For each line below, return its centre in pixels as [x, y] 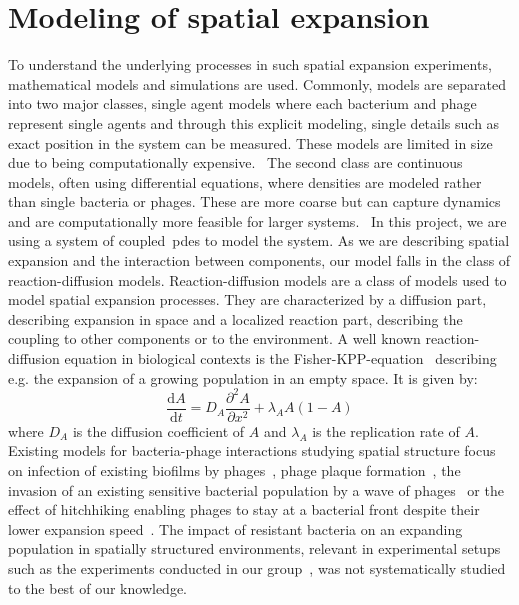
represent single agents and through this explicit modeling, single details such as [254, 122]
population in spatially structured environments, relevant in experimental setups [254, 548]
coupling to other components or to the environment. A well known [214, 338]
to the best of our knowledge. [98, 587]
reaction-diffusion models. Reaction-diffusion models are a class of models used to [257, 279]
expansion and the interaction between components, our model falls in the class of [259, 260]
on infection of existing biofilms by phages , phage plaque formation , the [234, 469]
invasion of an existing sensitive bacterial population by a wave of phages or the [256, 489]
